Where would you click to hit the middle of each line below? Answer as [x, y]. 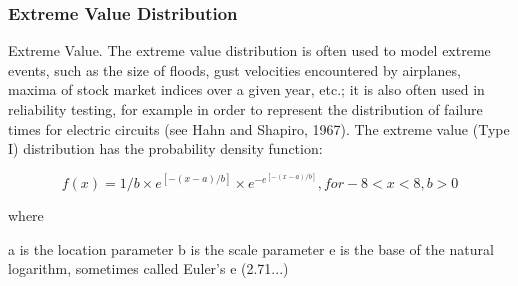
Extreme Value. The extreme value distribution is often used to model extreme [249, 50]
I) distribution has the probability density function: [165, 148]
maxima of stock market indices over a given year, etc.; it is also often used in [246, 89]
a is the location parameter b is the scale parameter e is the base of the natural [251, 248]
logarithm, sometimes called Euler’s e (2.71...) [148, 268]
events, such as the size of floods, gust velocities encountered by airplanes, [234, 69]
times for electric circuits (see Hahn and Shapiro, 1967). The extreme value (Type [259, 128]
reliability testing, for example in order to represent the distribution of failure [245, 109]
